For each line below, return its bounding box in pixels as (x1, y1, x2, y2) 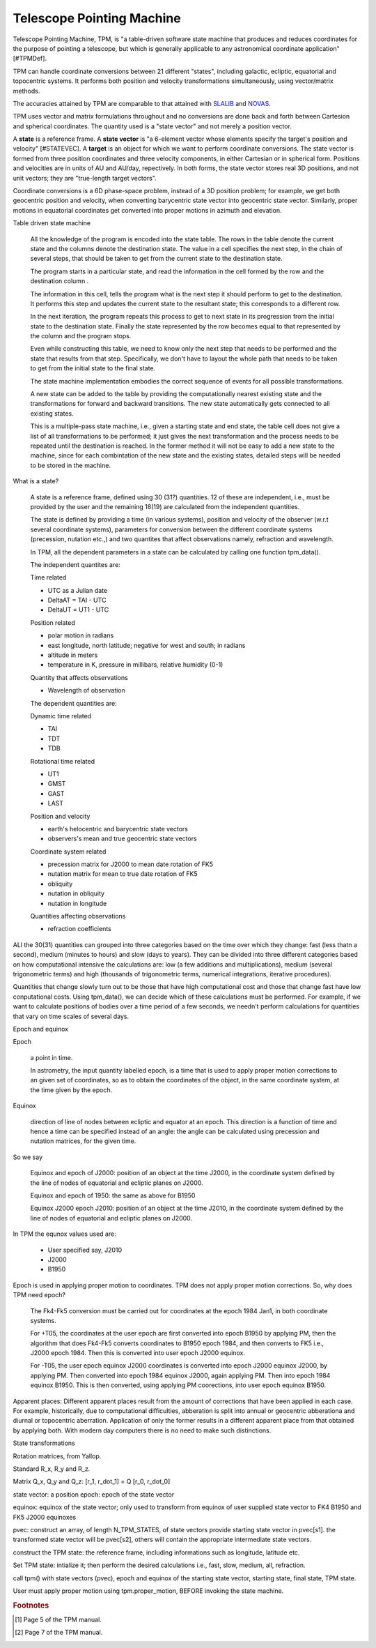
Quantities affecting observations (30, 912, 126, 921)
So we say (13, 1153, 43, 1161)
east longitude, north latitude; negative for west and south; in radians (47, 641, 246, 649)
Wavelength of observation (47, 686, 125, 695)
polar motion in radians (47, 631, 114, 640)
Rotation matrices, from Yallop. (13, 1451, 102, 1460)
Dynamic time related (30, 711, 92, 720)
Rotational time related (30, 757, 95, 765)
